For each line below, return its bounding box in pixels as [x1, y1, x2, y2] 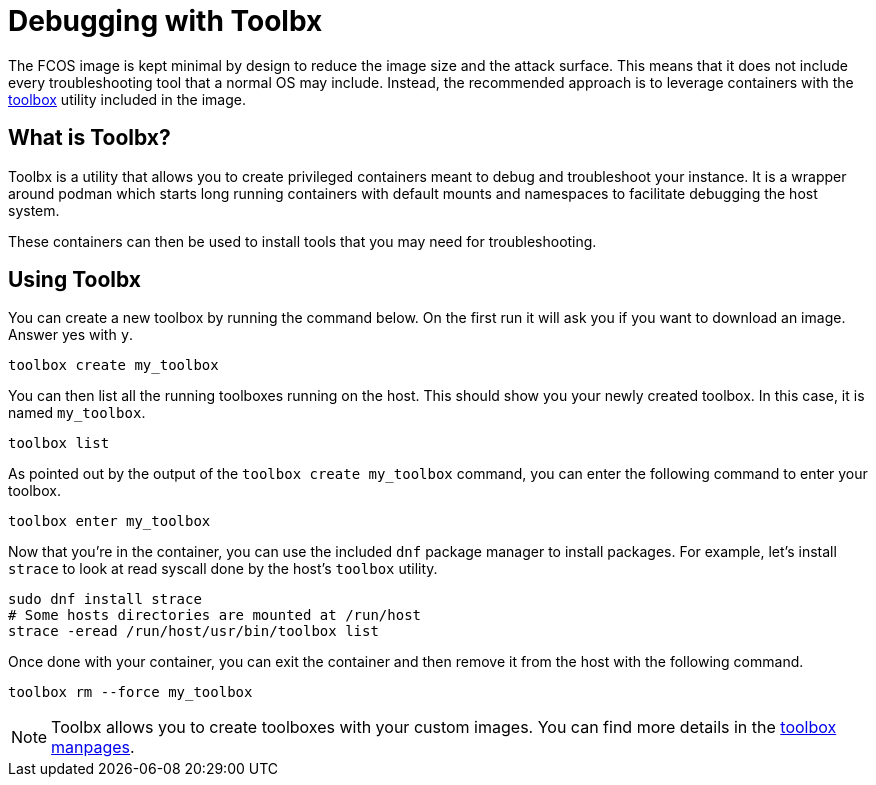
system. [8, 201, 60, 219]
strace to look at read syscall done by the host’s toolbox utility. [8, 560, 438, 578]
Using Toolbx [8, 267, 141, 293]
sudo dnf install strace [8, 591, 202, 608]
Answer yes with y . [8, 326, 134, 344]
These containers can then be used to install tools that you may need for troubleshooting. [8, 232, 597, 250]
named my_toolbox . [8, 404, 146, 422]
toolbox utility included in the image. [8, 90, 246, 108]
